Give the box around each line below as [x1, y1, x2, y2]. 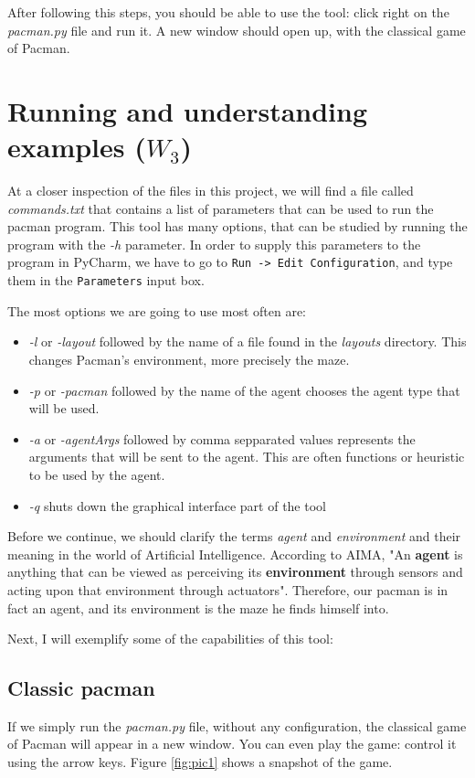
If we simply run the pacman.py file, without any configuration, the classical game [7, 716, 467, 735]
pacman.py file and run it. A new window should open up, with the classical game [7, 20, 466, 39]
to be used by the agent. [28, 464, 165, 484]
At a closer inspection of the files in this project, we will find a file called [7, 181, 414, 200]
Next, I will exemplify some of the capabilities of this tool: [7, 629, 333, 648]
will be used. [28, 399, 100, 418]
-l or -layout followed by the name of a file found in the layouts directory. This [28, 332, 467, 351]
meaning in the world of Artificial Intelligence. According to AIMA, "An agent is [7, 544, 463, 563]
